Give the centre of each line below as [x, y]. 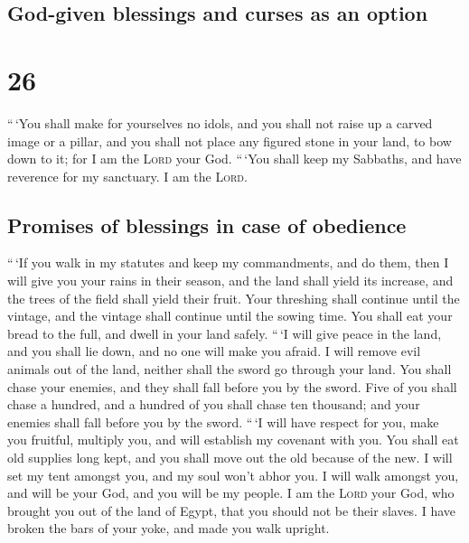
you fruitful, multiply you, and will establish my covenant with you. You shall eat [233, 440]
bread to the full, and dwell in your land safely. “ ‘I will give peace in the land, [225, 333]
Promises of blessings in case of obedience [207, 225]
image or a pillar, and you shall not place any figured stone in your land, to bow [230, 140]
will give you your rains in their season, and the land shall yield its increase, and [230, 281]
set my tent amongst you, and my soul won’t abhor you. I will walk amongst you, [233, 475]
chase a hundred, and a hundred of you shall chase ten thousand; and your [214, 404]
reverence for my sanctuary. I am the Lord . [127, 176]
